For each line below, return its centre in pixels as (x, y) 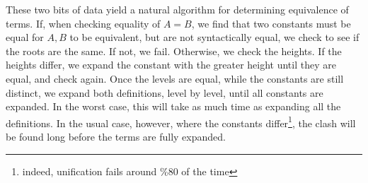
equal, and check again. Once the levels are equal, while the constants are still (175, 78)
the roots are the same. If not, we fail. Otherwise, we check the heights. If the (174, 51)
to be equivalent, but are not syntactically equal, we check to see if (214, 37)
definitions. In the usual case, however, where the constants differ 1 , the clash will (181, 122)
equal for (25, 37)
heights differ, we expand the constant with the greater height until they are (171, 65)
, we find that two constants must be (271, 23)
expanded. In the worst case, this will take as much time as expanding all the (173, 106)
